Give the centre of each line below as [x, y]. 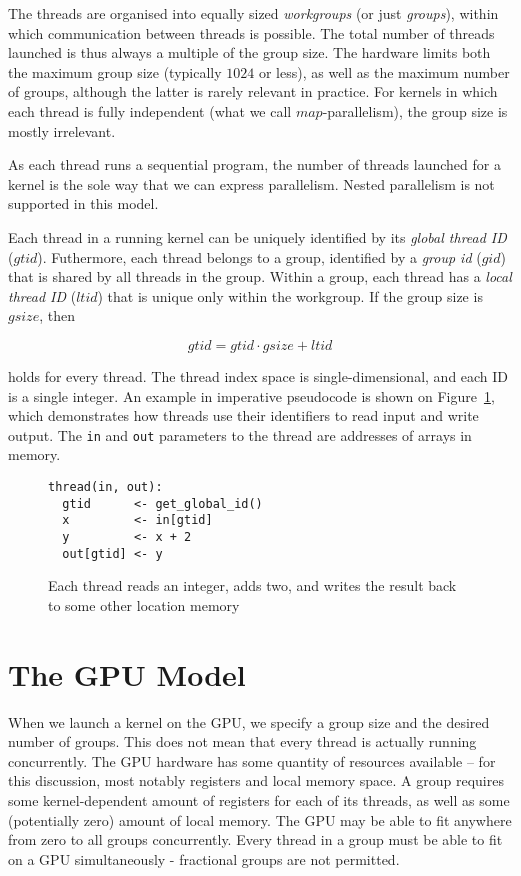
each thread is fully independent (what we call [150, 110]
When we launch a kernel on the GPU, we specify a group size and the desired [249, 721]
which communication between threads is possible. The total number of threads [251, 32]
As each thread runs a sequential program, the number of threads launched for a [254, 164]
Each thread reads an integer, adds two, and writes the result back [252, 585]
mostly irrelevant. [62, 130]
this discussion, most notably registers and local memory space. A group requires [256, 780]
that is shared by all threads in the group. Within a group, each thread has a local [260, 276]
